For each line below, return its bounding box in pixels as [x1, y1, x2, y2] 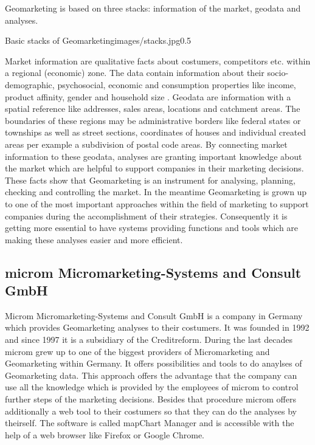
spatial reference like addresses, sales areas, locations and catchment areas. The [5, 102, 300, 115]
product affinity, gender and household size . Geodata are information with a [5, 90, 291, 103]
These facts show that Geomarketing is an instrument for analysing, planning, [5, 173, 296, 186]
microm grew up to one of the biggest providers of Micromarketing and [5, 345, 270, 357]
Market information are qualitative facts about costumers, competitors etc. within [5, 54, 311, 67]
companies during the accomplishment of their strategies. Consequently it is [5, 209, 288, 222]
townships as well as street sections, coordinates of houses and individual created [5, 126, 306, 139]
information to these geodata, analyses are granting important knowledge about [5, 150, 302, 162]
